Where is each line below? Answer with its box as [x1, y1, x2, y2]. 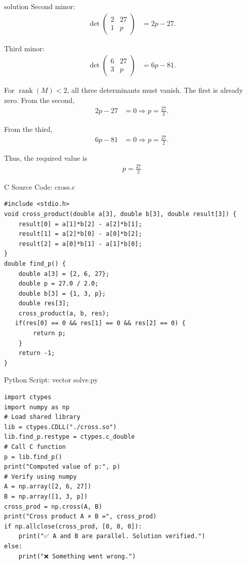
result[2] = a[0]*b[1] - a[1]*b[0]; [18, 240, 143, 248]
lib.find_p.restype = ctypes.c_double [4, 433, 135, 441]
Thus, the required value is [4, 152, 87, 163]
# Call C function [4, 443, 66, 450]
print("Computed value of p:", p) [4, 463, 121, 471]
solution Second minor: [4, 1, 76, 11]
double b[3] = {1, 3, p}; [18, 290, 106, 297]
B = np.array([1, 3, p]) [4, 492, 88, 500]
